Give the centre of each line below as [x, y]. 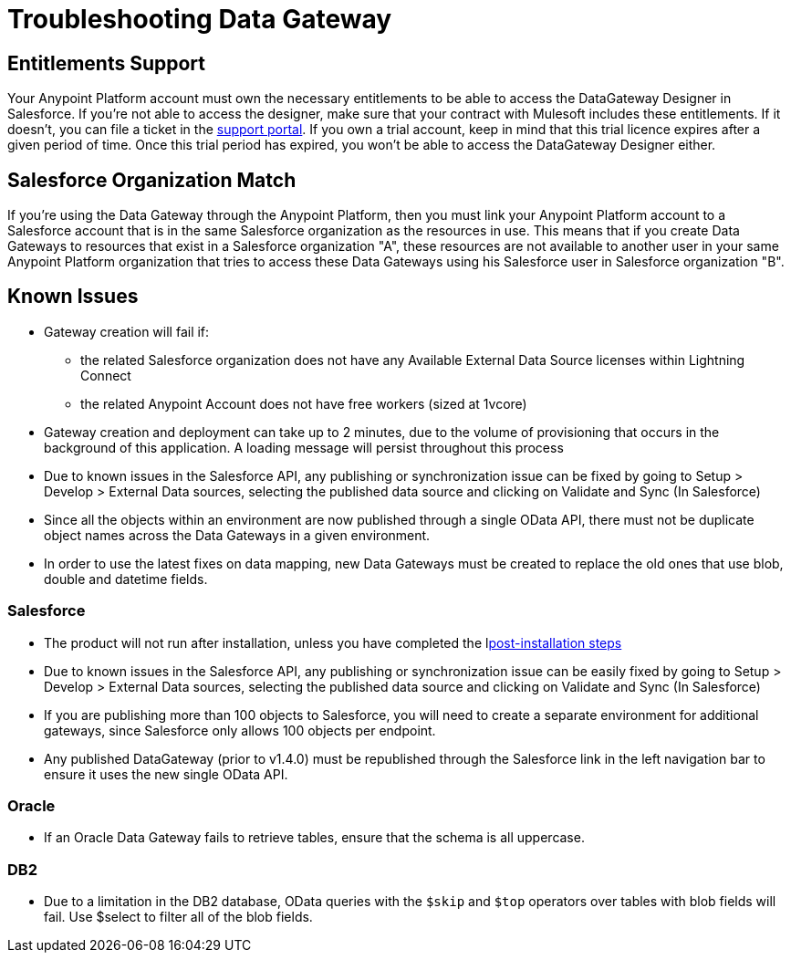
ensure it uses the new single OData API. [166, 774]
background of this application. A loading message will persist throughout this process [304, 447]
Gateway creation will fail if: [127, 331]
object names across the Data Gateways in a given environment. [237, 535]
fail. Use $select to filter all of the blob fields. [178, 917]
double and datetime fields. [126, 579]
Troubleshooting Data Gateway [200, 19]
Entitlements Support [107, 63]
